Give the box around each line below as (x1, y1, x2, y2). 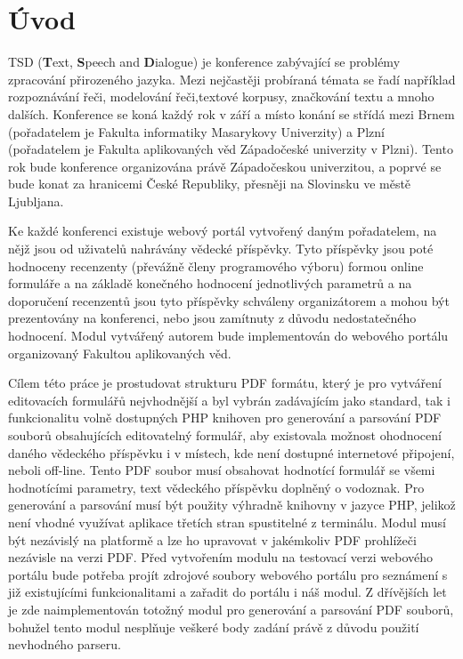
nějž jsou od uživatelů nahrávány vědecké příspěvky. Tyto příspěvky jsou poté (8, 239, 434, 258)
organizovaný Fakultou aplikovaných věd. (8, 343, 231, 362)
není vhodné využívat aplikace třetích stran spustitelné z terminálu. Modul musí (8, 512, 447, 531)
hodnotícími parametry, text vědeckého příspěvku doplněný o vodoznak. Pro (8, 478, 425, 496)
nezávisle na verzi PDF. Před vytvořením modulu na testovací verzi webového (8, 548, 434, 567)
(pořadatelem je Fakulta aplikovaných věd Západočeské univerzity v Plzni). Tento (8, 140, 453, 158)
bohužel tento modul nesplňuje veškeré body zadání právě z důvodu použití (8, 617, 419, 636)
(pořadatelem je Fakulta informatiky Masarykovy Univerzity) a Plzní (8, 122, 386, 141)
